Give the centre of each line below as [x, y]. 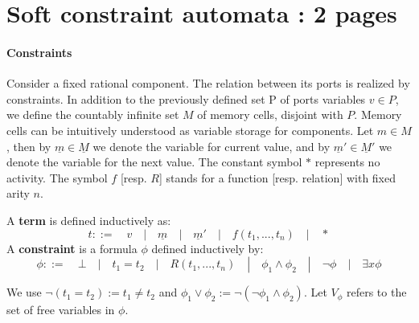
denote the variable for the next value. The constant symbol [154, 162]
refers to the [376, 292]
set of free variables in [61, 310]
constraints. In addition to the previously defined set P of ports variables [186, 98]
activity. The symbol [57, 177]
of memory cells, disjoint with [270, 114]
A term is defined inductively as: [89, 220]
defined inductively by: [207, 248]
